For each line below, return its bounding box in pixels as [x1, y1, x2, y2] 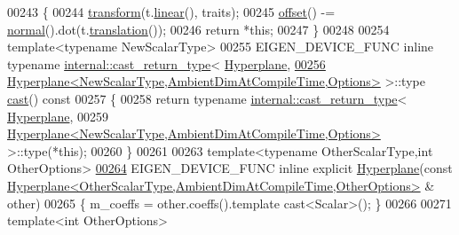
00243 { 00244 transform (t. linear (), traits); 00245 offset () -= [7, 3, 336, 20]
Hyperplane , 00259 [7, 106, 109, 125]
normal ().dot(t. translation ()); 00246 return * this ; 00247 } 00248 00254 [7, 20, 390, 38]
